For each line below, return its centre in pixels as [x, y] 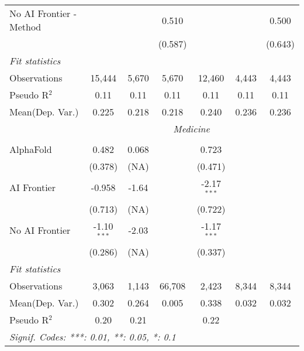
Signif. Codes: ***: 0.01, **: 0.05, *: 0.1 [93, 336]
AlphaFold [31, 149]
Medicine [191, 129]
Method [25, 27]
